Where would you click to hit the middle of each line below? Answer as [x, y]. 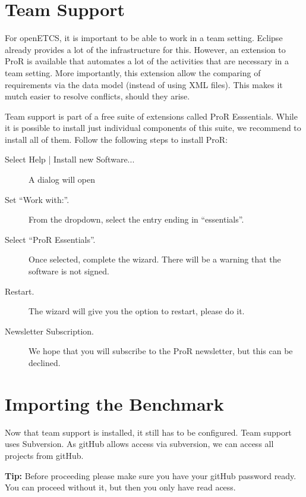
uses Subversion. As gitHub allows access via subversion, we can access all [139, 444]
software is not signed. [69, 271]
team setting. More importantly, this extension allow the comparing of [133, 72]
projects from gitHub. [44, 455]
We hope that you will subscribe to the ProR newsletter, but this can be [161, 351]
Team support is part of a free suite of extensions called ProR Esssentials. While [151, 116]
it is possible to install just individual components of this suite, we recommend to [153, 128]
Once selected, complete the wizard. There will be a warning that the [155, 259]
